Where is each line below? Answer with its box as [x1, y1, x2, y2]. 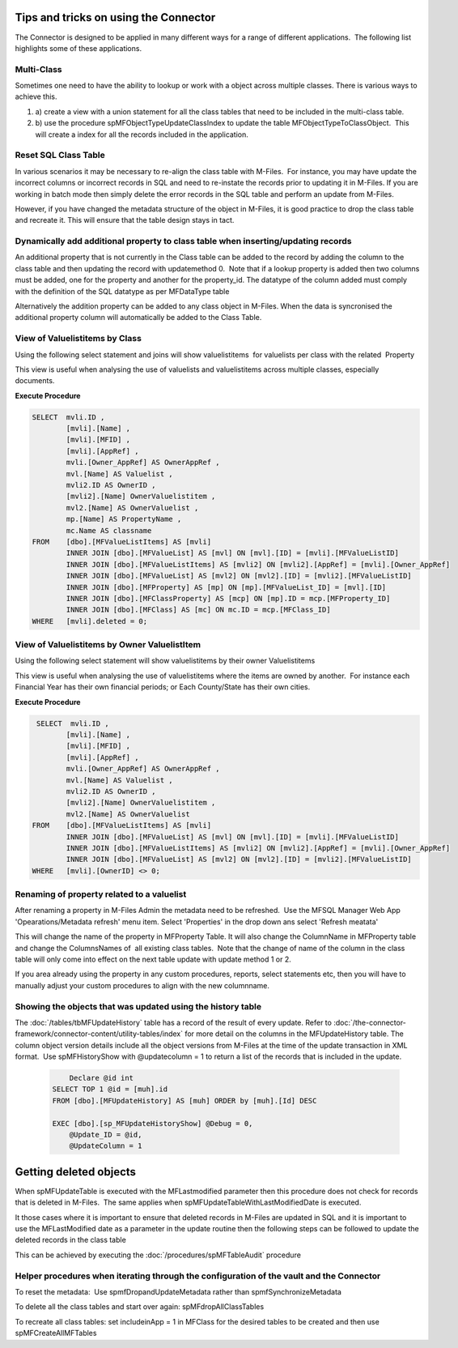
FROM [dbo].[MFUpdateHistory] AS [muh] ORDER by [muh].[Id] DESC [52, 1096, 317, 1105]
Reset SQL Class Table [15, 150, 105, 161]
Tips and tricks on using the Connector [15, 11, 216, 24]
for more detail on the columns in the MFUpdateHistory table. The [184, 1029, 404, 1039]
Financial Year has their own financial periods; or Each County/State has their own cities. [15, 682, 311, 692]
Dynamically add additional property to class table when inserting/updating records [15, 236, 352, 247]
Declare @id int [69, 1073, 134, 1083]
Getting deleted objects [15, 1165, 137, 1179]
